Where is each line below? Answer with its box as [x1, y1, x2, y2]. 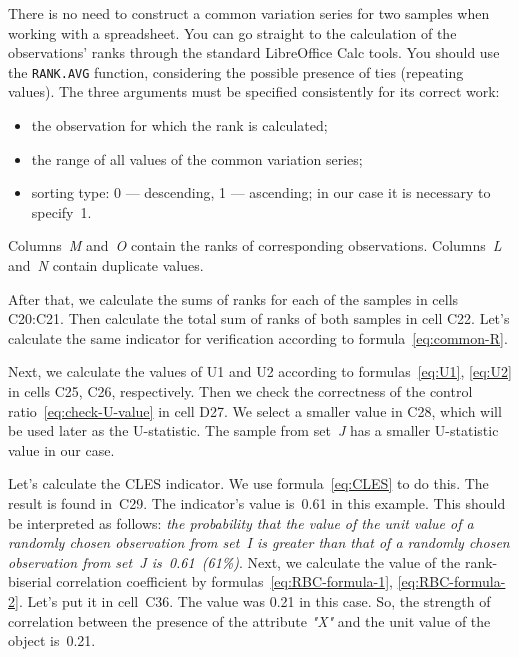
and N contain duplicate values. [8, 255, 204, 275]
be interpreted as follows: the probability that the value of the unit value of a [8, 512, 474, 533]
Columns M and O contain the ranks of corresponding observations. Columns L [8, 235, 502, 256]
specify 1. [31, 201, 92, 222]
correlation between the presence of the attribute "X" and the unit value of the [8, 610, 491, 631]
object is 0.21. [8, 630, 96, 651]
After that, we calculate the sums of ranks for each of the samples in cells [8, 288, 459, 309]
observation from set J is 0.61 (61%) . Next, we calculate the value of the [8, 551, 461, 572]
